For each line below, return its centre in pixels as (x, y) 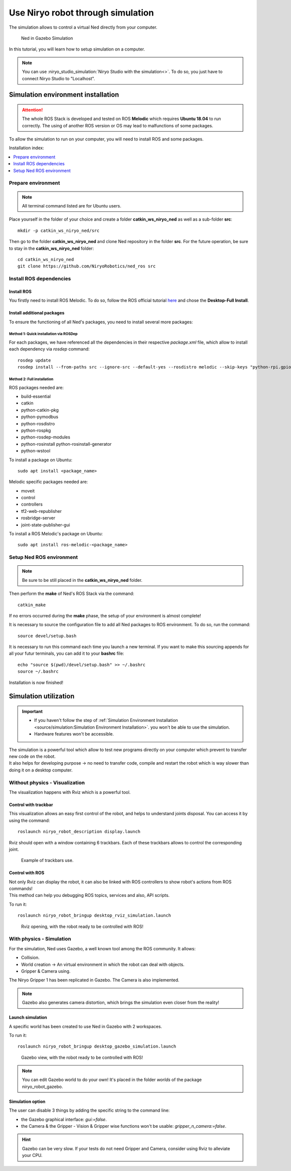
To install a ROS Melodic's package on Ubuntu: (56, 534)
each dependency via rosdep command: (49, 349)
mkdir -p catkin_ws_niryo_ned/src (58, 230)
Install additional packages (37, 313)
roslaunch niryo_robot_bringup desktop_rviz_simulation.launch (94, 916)
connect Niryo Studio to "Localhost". (59, 78)
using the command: (30, 820)
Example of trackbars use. (47, 860)
